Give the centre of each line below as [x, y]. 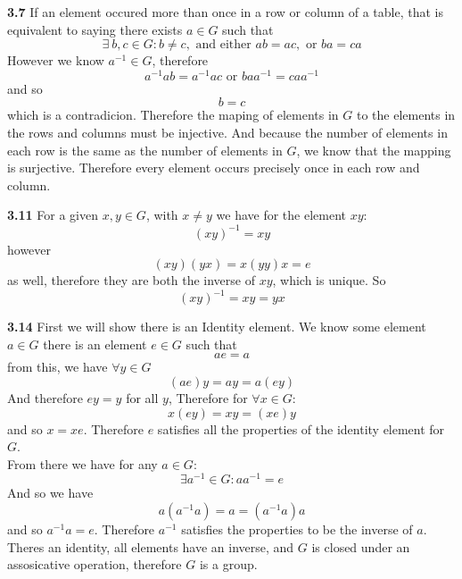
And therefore [45, 397]
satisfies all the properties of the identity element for [301, 428]
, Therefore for [208, 397]
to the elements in [406, 115]
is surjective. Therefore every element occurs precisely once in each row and [214, 168]
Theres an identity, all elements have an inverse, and [151, 546]
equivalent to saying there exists [95, 29]
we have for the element [281, 215]
